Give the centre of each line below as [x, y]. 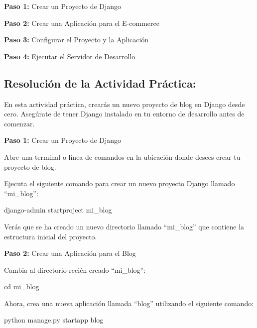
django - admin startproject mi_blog [58, 210]
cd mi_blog [22, 286]
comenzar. [19, 123]
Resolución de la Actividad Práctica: [100, 83]
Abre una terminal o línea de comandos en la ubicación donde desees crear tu [122, 157]
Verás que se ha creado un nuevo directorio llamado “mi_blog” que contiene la [124, 226]
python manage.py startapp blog [54, 320]
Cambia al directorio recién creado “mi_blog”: [75, 270]
